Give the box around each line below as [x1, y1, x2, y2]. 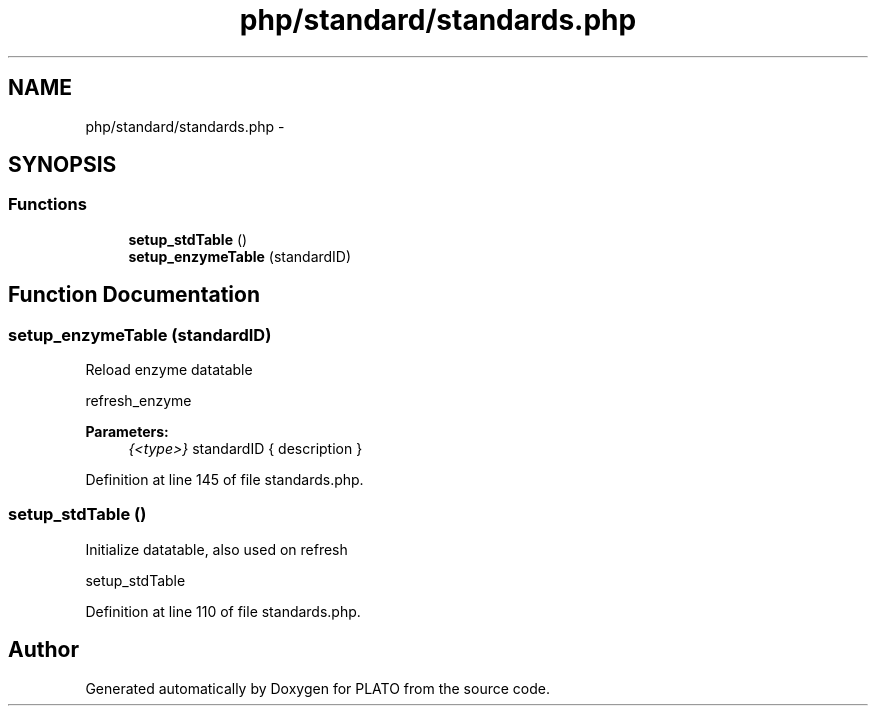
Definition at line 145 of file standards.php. [85, 471, 364, 489]
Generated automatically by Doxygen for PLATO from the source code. [85, 679, 550, 697]
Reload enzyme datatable [85, 361, 253, 379]
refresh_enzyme [85, 392, 192, 410]
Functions [8, 194, 87, 215]
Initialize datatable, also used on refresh [85, 540, 348, 558]
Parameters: [85, 423, 169, 441]
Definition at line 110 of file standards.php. [85, 602, 361, 620]
